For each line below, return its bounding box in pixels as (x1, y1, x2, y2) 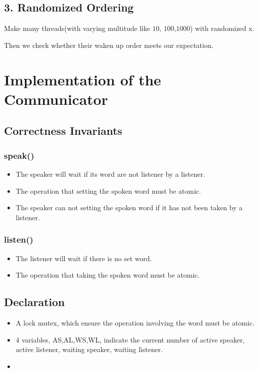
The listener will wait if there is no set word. (15, 253, 152, 263)
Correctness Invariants (4, 123, 123, 138)
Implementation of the (4, 69, 161, 89)
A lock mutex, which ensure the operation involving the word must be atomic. (15, 317, 255, 328)
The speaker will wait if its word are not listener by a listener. (15, 168, 205, 179)
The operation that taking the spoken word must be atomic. (15, 270, 200, 280)
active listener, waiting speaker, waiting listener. (15, 344, 163, 355)
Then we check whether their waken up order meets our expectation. (4, 39, 214, 50)
